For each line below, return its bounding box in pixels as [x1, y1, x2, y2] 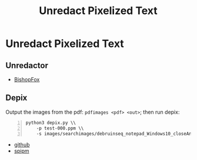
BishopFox [14, 76, 40, 83]
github [14, 141, 30, 148]
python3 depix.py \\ [25, 120, 76, 125]
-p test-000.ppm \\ [36, 125, 84, 131]
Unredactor [5, 60, 48, 70]
